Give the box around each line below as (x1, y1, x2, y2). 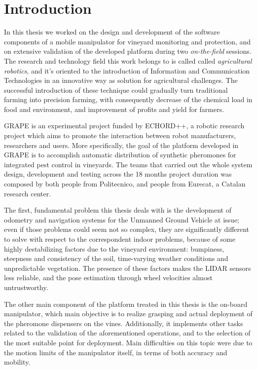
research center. (4, 188, 51, 198)
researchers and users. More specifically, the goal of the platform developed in (4, 140, 239, 150)
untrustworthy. (4, 282, 48, 292)
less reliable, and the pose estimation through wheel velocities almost (4, 272, 213, 283)
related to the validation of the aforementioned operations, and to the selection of (4, 328, 251, 338)
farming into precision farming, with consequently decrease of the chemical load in (4, 94, 253, 105)
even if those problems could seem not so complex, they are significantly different (4, 224, 250, 234)
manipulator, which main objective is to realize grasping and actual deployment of (4, 308, 253, 319)
